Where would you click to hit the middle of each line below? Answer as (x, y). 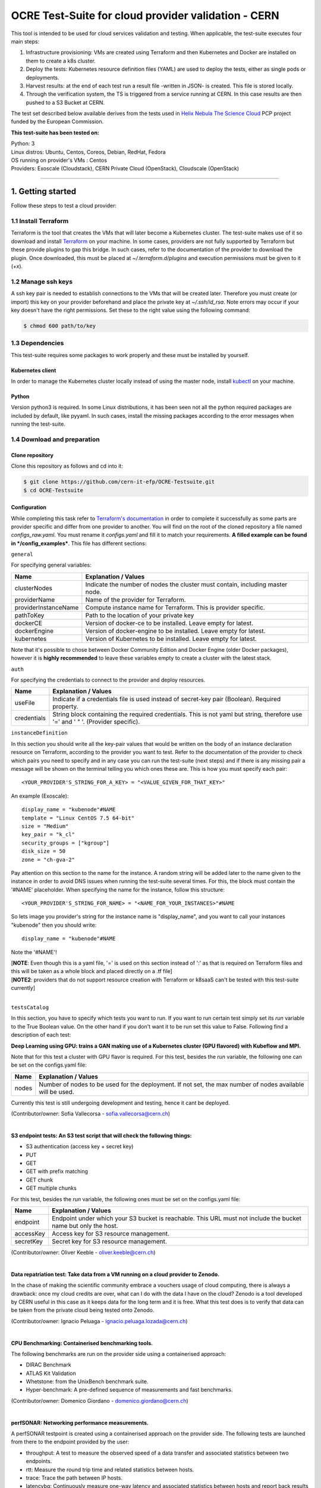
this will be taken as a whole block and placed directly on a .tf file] (92, 971)
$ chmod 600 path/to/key (60, 326)
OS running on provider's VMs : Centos (59, 160)
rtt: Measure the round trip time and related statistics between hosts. (110, 1470)
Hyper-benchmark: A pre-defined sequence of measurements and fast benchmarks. (129, 1390)
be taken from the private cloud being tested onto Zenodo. (83, 1310)
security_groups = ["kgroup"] (66, 843)
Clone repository (32, 455)
